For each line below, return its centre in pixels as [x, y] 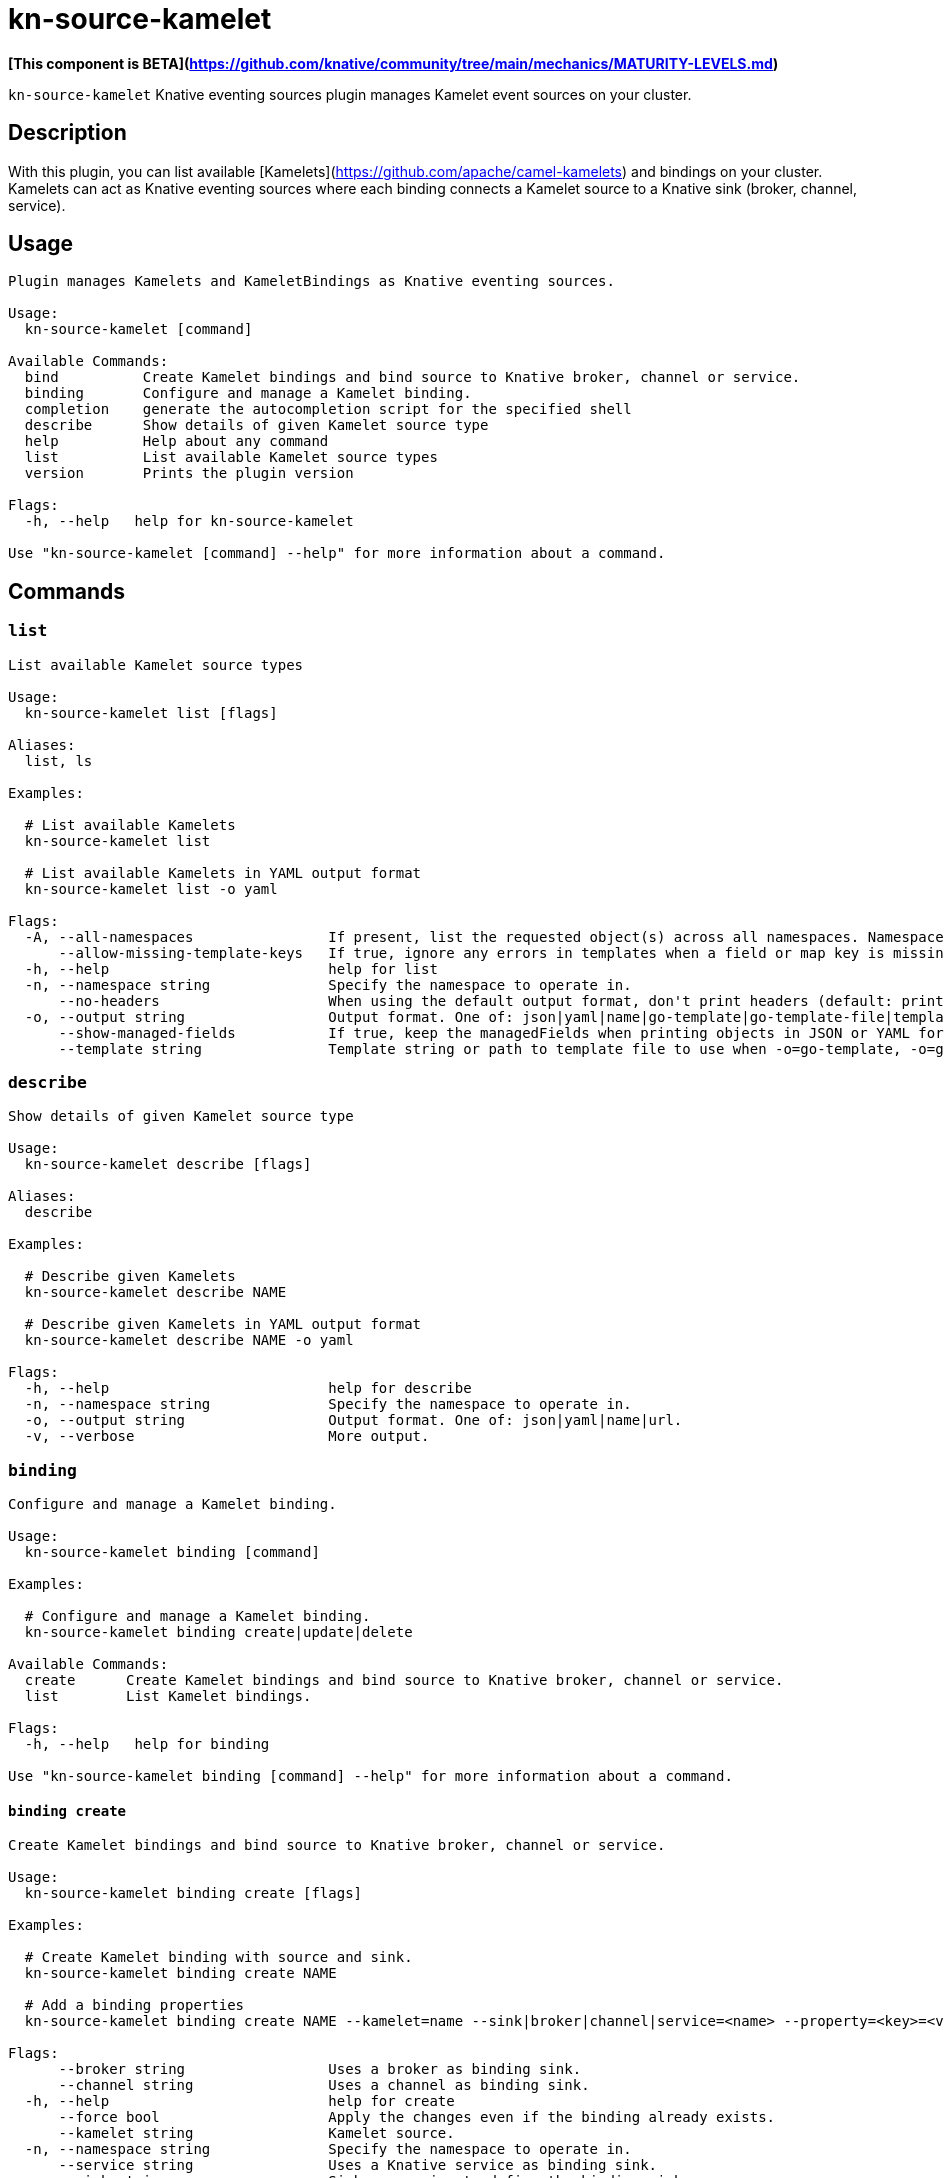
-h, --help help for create [239, 2101]
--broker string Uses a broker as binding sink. [320, 2069]
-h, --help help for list [231, 968]
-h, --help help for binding [147, 1744]
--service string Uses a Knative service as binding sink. [358, 2165]
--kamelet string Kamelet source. [256, 2133]
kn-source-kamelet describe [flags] [168, 1164]
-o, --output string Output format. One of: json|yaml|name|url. [353, 1420]
